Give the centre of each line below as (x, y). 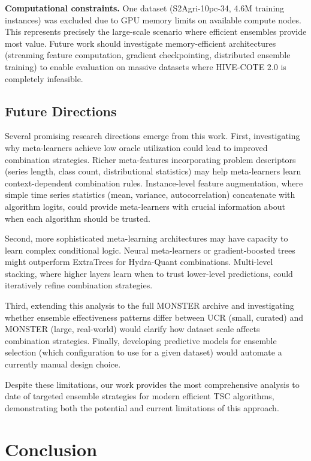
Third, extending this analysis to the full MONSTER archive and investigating (150, 305)
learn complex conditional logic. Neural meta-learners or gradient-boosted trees (150, 250)
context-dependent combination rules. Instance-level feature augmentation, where (154, 183)
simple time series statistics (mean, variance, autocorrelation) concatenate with (150, 195)
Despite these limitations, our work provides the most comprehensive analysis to (152, 384)
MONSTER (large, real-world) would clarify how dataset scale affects (132, 329)
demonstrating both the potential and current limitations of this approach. (142, 407)
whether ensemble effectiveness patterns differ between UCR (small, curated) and (154, 317)
